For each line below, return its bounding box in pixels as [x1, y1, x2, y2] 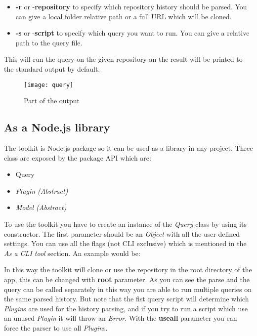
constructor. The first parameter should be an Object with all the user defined [4, 228, 240, 239]
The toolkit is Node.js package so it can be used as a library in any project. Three [4, 143, 253, 153]
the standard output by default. [4, 63, 100, 74]
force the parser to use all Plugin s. [4, 322, 108, 333]
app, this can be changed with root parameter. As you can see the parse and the [4, 274, 250, 284]
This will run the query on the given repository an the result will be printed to [4, 54, 243, 64]
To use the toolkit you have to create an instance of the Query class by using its [4, 218, 247, 229]
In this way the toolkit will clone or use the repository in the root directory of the [4, 264, 252, 275]
